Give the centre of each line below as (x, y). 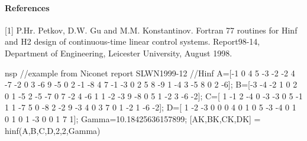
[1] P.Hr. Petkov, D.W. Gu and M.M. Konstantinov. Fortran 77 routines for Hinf (151, 30)
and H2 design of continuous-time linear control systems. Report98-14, (133, 41)
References (27, 7)
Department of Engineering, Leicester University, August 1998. (119, 53)
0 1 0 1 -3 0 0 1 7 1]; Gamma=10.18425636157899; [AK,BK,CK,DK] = (133, 118)
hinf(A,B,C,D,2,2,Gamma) (53, 130)
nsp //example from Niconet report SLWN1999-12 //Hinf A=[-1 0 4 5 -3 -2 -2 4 (150, 73)
